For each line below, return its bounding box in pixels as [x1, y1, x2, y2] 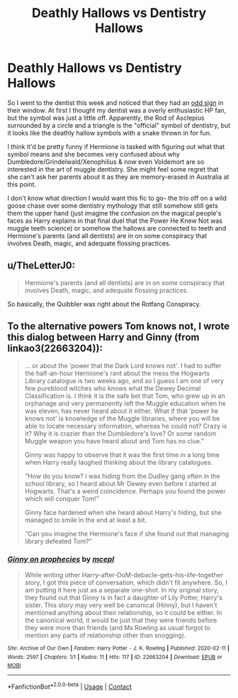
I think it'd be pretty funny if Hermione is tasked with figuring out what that [7, 142, 225, 150]
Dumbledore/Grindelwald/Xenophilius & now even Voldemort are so [7, 157, 205, 166]
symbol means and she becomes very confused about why [7, 150, 181, 158]
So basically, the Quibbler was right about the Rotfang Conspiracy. [7, 299, 201, 308]
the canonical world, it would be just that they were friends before [24, 616, 217, 624]
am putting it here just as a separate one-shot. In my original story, [24, 585, 220, 594]
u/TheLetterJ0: [7, 260, 76, 272]
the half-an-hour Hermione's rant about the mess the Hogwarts [24, 369, 210, 377]
